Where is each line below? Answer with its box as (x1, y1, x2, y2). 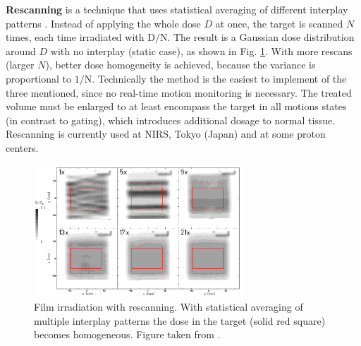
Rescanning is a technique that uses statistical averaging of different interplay (6, 2, 348, 16)
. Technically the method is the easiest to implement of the (92, 71, 347, 85)
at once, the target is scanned (215, 16, 343, 30)
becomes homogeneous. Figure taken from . (34, 327, 221, 342)
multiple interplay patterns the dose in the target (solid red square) (34, 313, 326, 328)
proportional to (6, 71, 72, 85)
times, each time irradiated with (6, 30, 145, 44)
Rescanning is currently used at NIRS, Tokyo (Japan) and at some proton (6, 126, 326, 141)
